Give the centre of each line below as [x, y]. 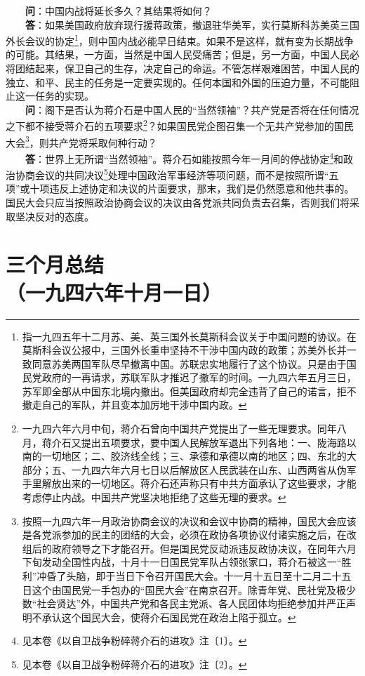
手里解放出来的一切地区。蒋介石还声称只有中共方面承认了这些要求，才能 [189, 483]
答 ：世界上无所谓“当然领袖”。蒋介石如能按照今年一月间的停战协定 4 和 [185, 157]
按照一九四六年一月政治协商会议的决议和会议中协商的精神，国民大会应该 [189, 521]
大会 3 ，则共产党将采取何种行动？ [81, 141]
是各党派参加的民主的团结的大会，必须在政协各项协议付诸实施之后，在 [184, 535]
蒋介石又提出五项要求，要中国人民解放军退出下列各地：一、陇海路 [194, 442]
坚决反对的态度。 [54, 216]
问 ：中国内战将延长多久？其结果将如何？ [119, 11]
